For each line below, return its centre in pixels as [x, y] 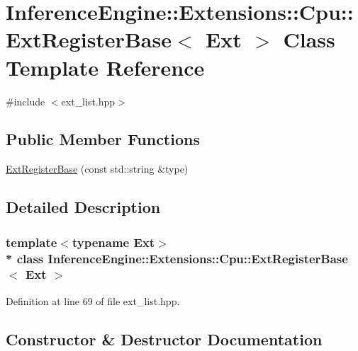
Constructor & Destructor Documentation [164, 339]
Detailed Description [83, 207]
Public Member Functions [103, 139]
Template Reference [105, 67]
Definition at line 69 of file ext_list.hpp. [93, 300]
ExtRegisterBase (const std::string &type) [97, 169]
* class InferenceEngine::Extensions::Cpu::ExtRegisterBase [177, 258]
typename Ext [113, 242]
